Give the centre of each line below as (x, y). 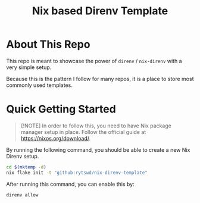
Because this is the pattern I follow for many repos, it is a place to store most (100, 79)
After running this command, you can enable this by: (71, 184)
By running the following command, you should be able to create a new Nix (98, 149)
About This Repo (48, 44)
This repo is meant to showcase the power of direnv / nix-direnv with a (94, 61)
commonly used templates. (39, 85)
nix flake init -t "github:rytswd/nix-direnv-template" (77, 173)
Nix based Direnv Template (100, 11)
